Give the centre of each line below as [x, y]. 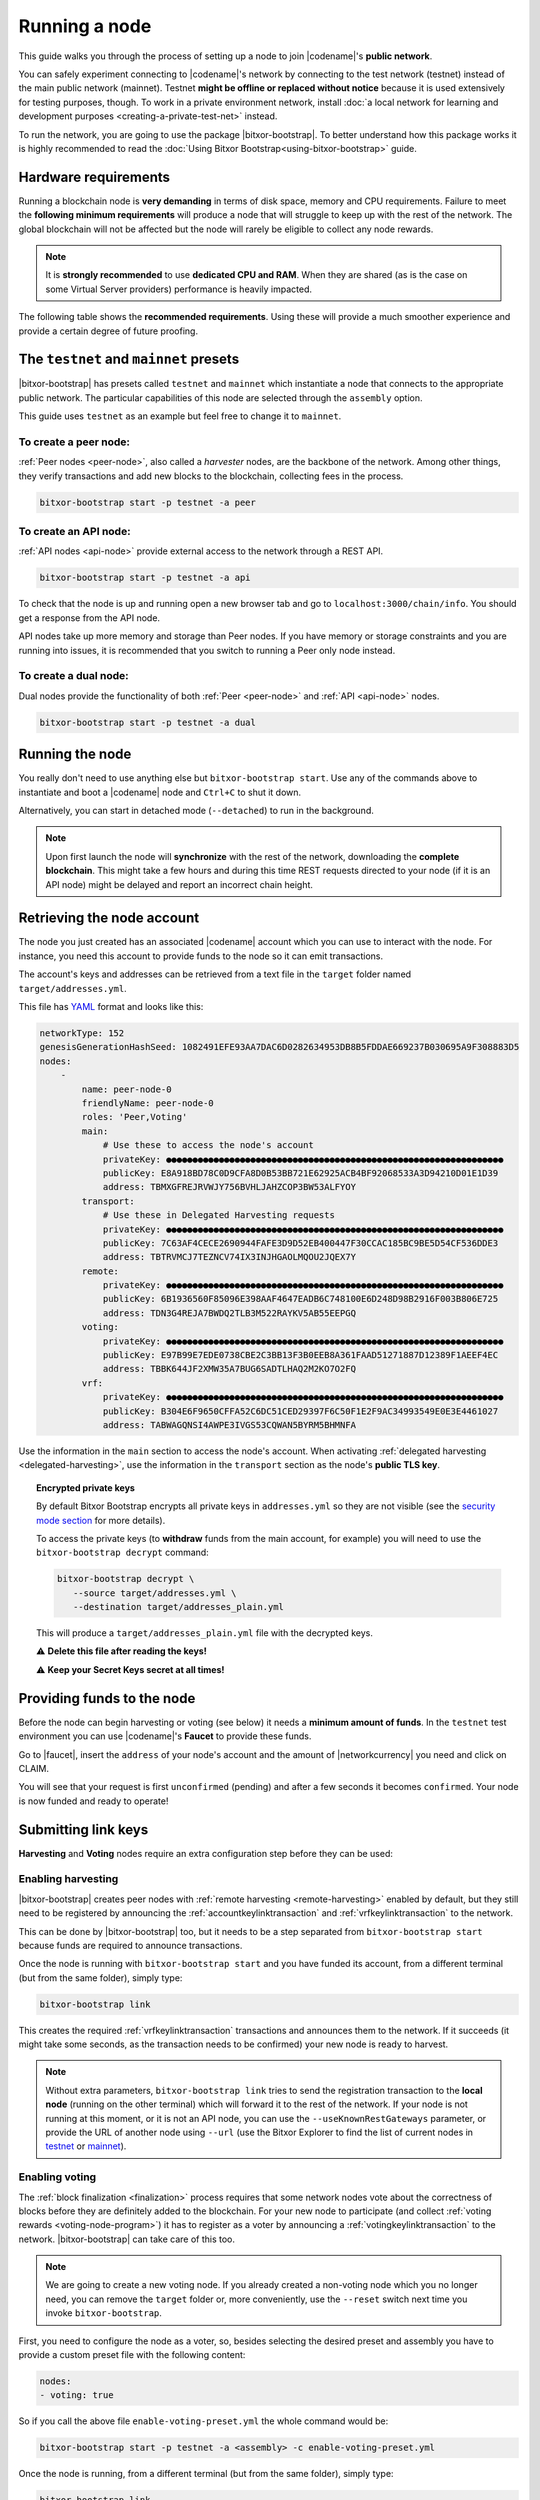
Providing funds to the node [107, 1698]
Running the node [75, 754]
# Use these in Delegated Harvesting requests [218, 1215]
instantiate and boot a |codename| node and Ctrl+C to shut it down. [160, 792]
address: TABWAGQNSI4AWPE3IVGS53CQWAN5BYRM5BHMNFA [229, 1424]
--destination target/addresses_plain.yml [178, 1607]
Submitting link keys [83, 1829]
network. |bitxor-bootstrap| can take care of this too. [126, 2239]
